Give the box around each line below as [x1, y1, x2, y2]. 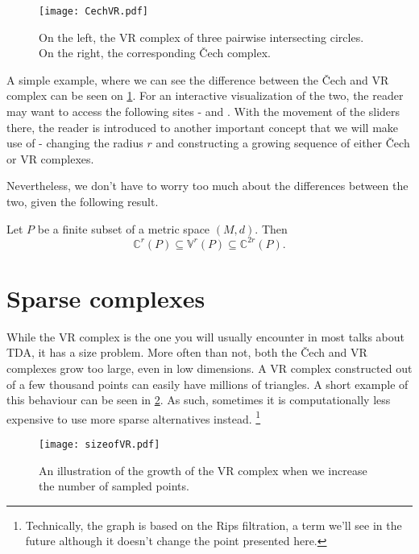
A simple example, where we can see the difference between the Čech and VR [6, 71, 389, 88]
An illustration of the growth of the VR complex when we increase [39, 461, 367, 478]
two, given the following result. [6, 193, 159, 209]
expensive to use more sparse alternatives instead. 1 [6, 407, 261, 427]
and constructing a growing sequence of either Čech [156, 134, 410, 151]
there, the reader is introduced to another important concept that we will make [6, 118, 399, 135]
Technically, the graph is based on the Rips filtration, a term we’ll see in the [25, 516, 402, 533]
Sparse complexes [6, 281, 205, 314]
